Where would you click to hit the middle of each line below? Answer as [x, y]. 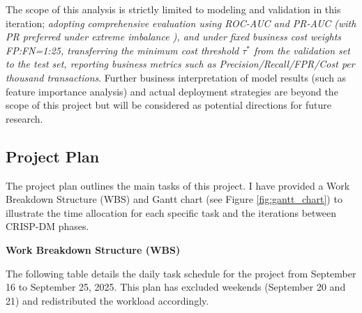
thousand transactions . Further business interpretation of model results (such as [176, 77]
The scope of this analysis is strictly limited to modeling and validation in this [173, 9]
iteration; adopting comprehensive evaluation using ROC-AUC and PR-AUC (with [181, 23]
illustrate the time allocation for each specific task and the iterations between [171, 212]
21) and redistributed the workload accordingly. [107, 300]
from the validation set [302, 50]
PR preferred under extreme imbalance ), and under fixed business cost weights [174, 37]
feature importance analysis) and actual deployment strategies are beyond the [172, 91]
